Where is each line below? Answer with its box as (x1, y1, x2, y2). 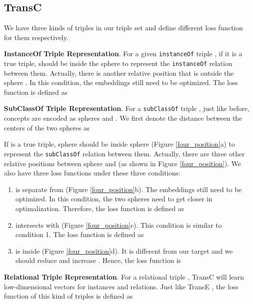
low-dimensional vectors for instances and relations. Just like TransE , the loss (4, 281, 239, 291)
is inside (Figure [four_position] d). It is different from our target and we (15, 245, 233, 256)
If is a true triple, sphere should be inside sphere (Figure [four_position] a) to (4, 139, 235, 149)
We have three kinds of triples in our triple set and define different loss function (4, 22, 243, 33)
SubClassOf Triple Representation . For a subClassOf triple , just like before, (4, 103, 250, 113)
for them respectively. (4, 32, 69, 42)
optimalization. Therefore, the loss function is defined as (15, 203, 184, 213)
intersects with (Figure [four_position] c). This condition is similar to (15, 219, 222, 230)
